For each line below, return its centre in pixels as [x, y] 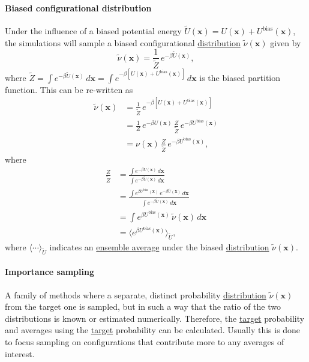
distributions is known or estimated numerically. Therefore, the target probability [155, 318]
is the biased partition [240, 77]
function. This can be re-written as [69, 89]
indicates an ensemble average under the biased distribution [159, 247]
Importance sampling [49, 272]
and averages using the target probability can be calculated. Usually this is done [153, 330]
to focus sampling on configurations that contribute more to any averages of [145, 342]
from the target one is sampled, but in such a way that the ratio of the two [143, 306]
